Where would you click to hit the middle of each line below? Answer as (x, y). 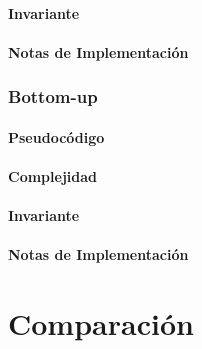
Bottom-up (53, 96)
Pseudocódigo (56, 136)
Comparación (101, 323)
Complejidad (52, 176)
